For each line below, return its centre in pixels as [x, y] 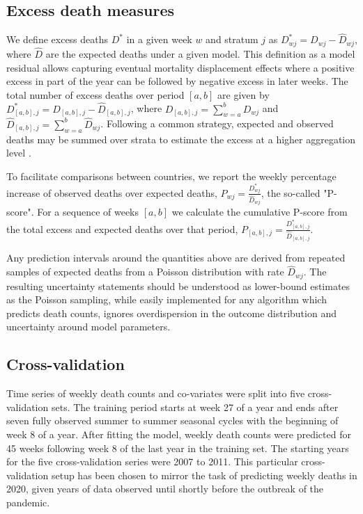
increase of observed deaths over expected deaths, [112, 192]
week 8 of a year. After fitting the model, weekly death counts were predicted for [179, 434]
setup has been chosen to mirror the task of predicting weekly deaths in [204, 475]
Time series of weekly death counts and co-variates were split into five [156, 393]
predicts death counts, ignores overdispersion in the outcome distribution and [171, 313]
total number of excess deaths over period [95, 94]
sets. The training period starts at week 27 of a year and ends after [195, 407]
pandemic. [28, 503]
